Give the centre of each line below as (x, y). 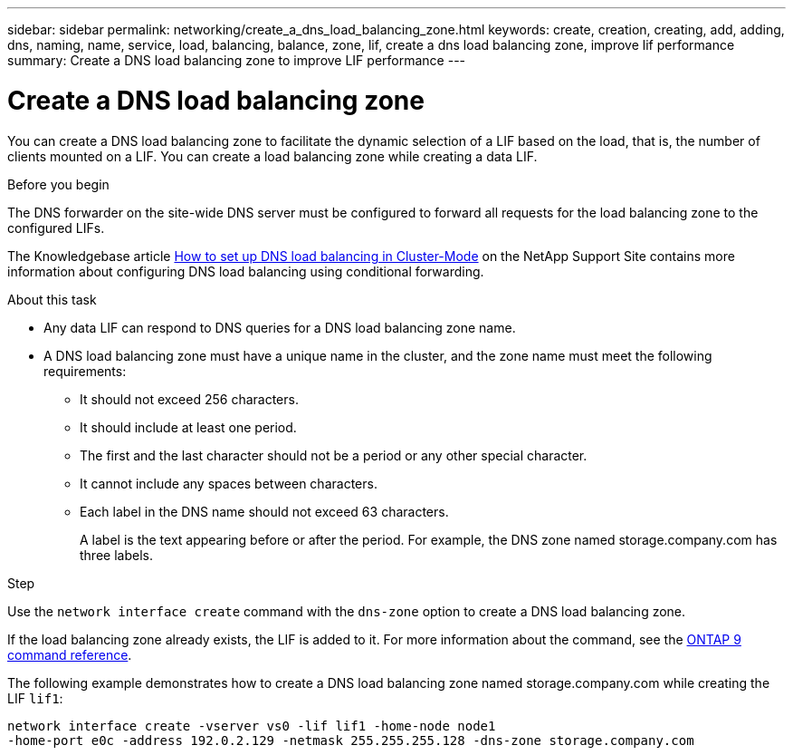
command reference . (70, 654)
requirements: (85, 371)
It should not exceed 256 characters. (189, 399)
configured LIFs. (56, 227)
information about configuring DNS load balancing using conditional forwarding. (246, 271)
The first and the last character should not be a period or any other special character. (334, 455)
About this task (52, 299)
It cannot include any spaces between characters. (229, 483)
